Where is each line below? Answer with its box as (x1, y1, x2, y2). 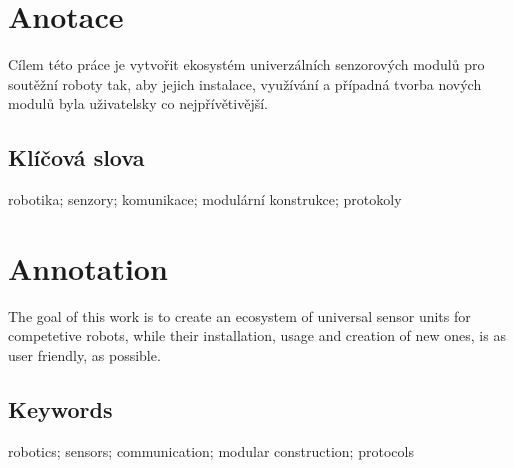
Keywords (8, 394, 113, 424)
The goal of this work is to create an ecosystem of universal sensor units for (8, 305, 471, 326)
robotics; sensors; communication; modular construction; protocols (8, 440, 414, 461)
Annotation (8, 247, 168, 288)
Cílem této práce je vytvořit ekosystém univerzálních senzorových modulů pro (8, 54, 485, 75)
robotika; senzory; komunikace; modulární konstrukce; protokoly (8, 189, 402, 210)
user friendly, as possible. (8, 345, 161, 366)
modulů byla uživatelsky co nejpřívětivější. (8, 93, 268, 114)
